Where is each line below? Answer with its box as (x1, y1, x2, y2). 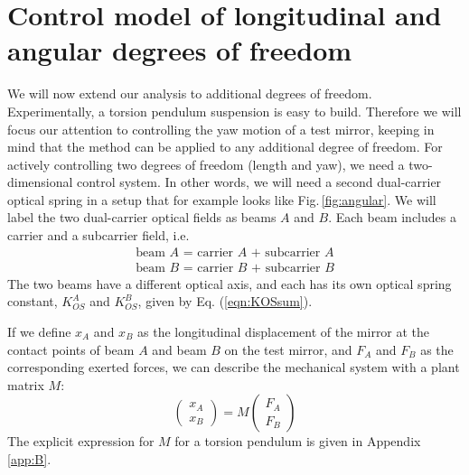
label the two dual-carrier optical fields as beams (7, 208, 277, 227)
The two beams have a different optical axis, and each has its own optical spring (7, 274, 452, 293)
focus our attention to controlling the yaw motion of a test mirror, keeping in (7, 119, 435, 138)
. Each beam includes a (328, 208, 456, 227)
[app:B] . (7, 449, 52, 468)
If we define (7, 321, 71, 340)
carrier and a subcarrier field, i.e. (7, 226, 190, 245)
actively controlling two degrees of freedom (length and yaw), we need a (7, 154, 405, 173)
